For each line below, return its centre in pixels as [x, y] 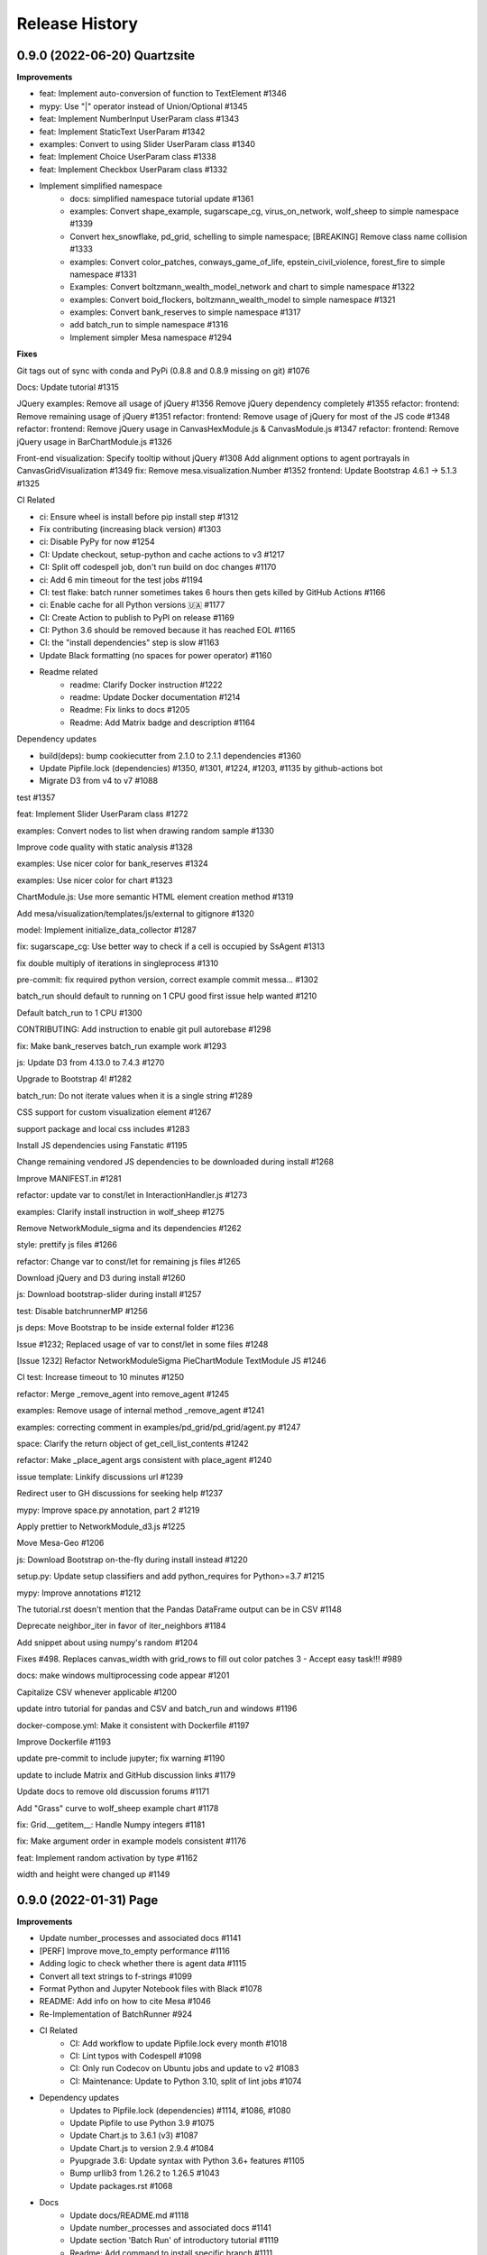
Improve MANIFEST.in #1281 [69, 1178]
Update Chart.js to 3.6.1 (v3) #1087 [134, 2135]
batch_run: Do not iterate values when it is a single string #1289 [134, 1095]
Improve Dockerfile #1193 [64, 1742]
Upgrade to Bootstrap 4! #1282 [74, 1079]
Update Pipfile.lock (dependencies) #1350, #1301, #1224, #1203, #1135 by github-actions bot [211, 768]
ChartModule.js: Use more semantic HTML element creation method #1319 [155, 897]
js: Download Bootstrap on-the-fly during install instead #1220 [132, 1560]
